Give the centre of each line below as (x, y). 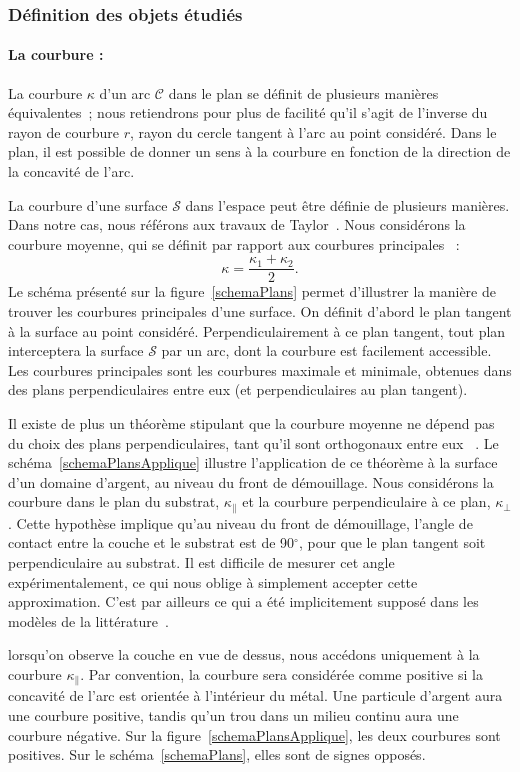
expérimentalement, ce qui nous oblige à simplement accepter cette (213, 581)
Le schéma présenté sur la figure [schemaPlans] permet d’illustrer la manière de (252, 291)
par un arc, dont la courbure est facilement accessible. (326, 350)
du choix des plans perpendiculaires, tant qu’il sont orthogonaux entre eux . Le (253, 442)
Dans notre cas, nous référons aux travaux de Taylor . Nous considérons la (237, 224)
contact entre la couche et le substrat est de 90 (151, 542)
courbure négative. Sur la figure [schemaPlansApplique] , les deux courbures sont (254, 734)
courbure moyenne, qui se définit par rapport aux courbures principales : (234, 243)
